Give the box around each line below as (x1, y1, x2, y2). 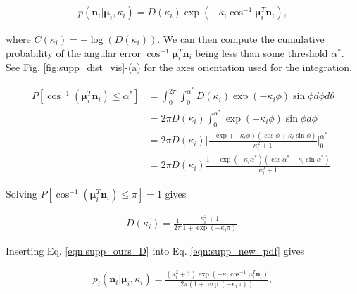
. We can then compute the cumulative (157, 32, 325, 46)
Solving (6, 186, 37, 201)
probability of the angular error (6, 45, 141, 60)
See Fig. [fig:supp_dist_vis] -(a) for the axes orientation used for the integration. (6, 60, 352, 75)
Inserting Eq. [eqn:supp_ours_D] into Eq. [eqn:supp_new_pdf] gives (6, 243, 305, 258)
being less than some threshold (195, 45, 328, 60)
